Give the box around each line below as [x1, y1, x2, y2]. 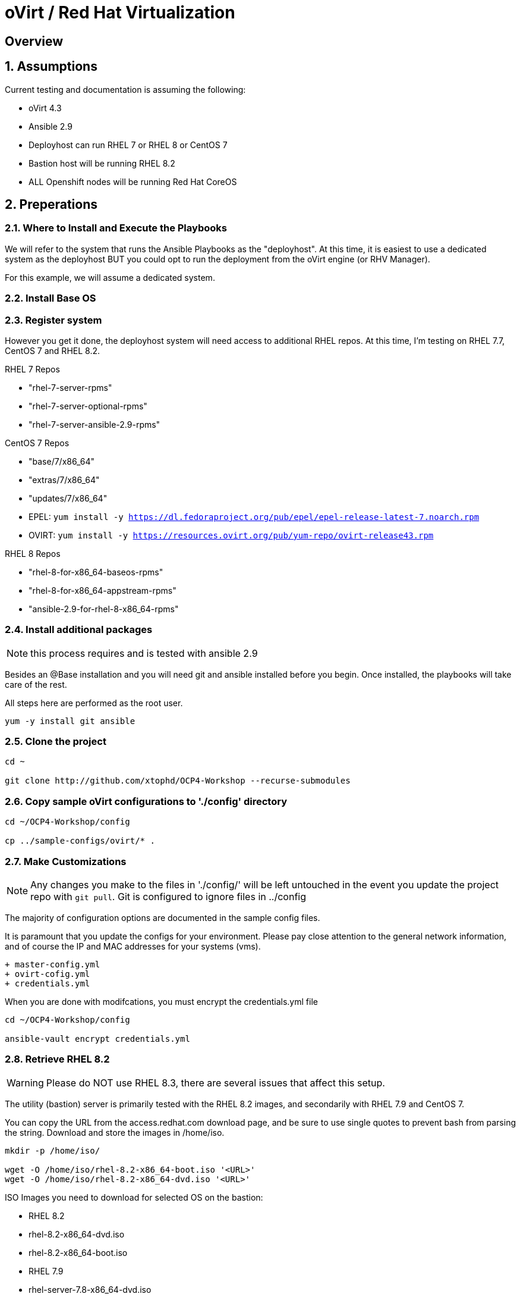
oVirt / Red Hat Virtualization [5, 2, 235, 23]
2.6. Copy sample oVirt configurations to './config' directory [5, 795, 287, 807]
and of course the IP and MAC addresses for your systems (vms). [5, 941, 261, 951]
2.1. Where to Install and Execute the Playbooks [5, 222, 227, 234]
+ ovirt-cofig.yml [5, 969, 90, 979]
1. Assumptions [5, 59, 97, 74]
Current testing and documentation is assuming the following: [5, 84, 246, 95]
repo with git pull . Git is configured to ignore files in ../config [30, 890, 306, 903]
